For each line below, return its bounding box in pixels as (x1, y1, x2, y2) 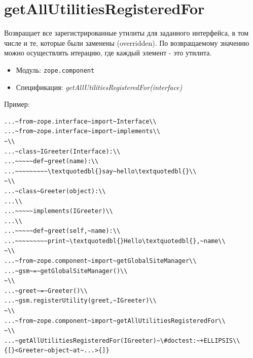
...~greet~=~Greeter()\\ (4, 287, 88, 294)
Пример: (4, 99, 30, 109)
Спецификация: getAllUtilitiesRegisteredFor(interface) (16, 81, 183, 92)
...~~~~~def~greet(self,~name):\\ (4, 227, 121, 235)
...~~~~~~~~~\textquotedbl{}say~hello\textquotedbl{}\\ (4, 167, 197, 175)
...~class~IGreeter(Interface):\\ (4, 147, 121, 155)
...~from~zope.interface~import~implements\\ (4, 128, 160, 135)
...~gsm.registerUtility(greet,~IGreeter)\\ (4, 297, 157, 305)
